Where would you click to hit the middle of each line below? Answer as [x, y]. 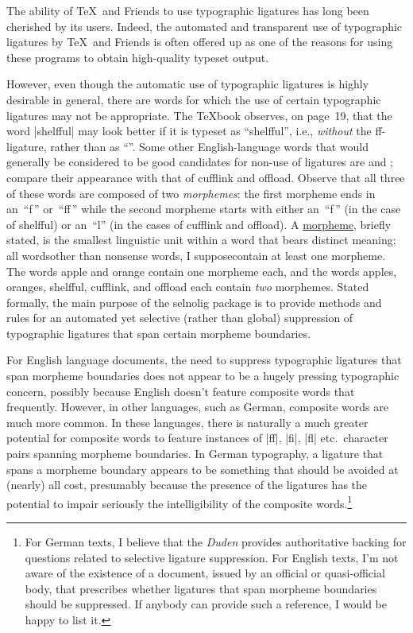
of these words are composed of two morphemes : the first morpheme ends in [191, 193]
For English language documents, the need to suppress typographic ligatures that [204, 360]
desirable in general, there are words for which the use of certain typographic [194, 99]
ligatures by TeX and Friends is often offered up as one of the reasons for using [200, 42]
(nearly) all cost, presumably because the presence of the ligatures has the [187, 485]
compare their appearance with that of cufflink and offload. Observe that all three [206, 177]
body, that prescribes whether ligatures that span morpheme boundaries [201, 588]
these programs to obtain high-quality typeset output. [138, 57]
